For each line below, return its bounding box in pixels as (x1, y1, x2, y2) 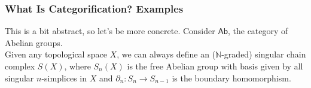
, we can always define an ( (117, 48, 216, 60)
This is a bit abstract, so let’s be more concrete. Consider (5, 25, 215, 37)
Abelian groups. (5, 36, 63, 48)
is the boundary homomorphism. (172, 71, 291, 84)
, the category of (227, 25, 288, 37)
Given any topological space (5, 48, 107, 60)
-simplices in (41, 71, 87, 84)
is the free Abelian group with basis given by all (127, 60, 303, 72)
